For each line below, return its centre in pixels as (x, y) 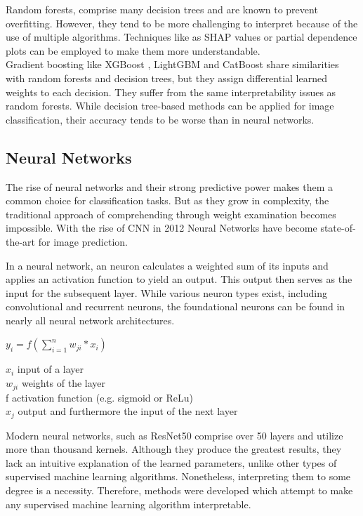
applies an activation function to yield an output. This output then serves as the (179, 279)
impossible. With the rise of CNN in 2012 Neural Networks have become (161, 228)
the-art (21, 241)
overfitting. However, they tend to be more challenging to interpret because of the (182, 23)
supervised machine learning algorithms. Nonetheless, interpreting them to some (178, 476)
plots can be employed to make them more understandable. (133, 50)
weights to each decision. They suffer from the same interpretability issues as (171, 92)
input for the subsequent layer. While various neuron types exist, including (166, 292)
